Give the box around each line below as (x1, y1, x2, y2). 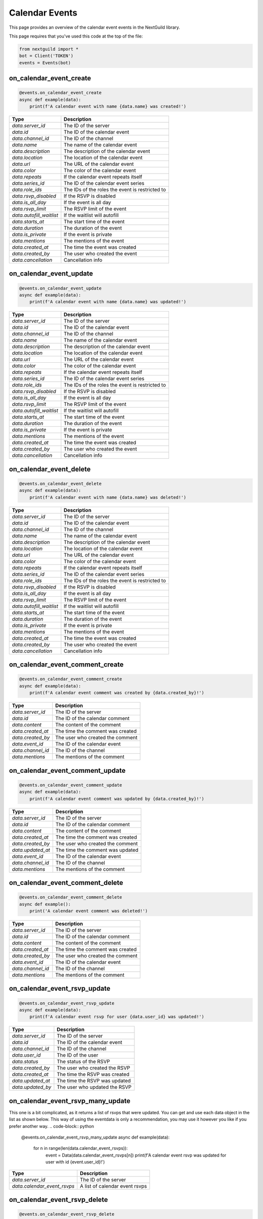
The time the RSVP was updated (56, 1078, 131, 1084)
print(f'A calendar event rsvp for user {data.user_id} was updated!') (29, 1014, 205, 1020)
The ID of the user (56, 1052, 98, 1059)
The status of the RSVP (56, 1058, 111, 1065)
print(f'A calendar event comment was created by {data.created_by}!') (29, 690, 205, 696)
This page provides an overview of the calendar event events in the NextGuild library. (9, 24, 180, 30)
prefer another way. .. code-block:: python (9, 1123, 94, 1129)
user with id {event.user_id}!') (45, 1159, 105, 1165)
